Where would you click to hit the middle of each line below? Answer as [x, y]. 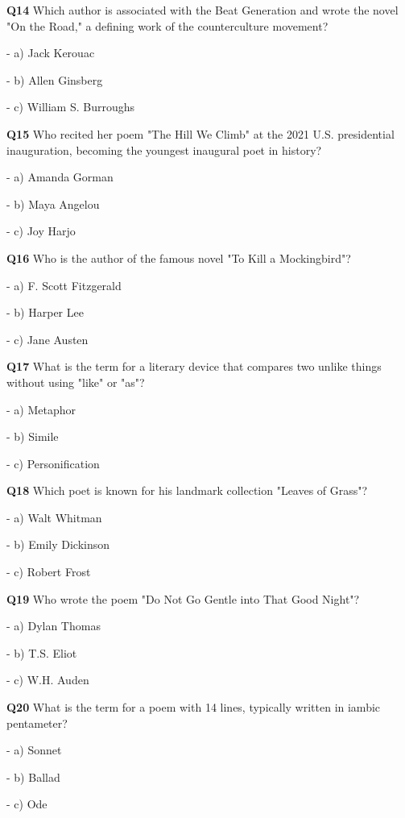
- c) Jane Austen [48, 339]
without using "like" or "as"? [76, 382]
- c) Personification [53, 463]
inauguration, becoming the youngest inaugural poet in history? [164, 149]
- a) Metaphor [41, 409]
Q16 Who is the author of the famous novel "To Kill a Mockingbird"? [179, 257]
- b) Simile [33, 436]
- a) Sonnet [34, 750]
